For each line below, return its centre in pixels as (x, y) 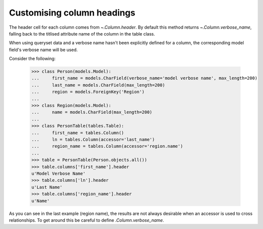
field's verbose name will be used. (43, 50)
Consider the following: (32, 59)
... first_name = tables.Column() (78, 133)
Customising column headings (72, 13)
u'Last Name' (47, 187)
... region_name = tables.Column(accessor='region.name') (107, 146)
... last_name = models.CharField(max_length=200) (98, 85)
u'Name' (40, 201)
